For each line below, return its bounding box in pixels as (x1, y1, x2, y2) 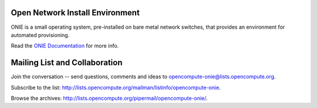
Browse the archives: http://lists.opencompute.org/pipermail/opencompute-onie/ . (11, 95, 208, 102)
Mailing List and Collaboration (11, 58, 123, 67)
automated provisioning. (11, 31, 70, 38)
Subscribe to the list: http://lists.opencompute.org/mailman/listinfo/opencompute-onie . (11, 84, 221, 91)
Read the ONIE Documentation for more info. (11, 42, 119, 49)
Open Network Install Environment (11, 8, 140, 18)
